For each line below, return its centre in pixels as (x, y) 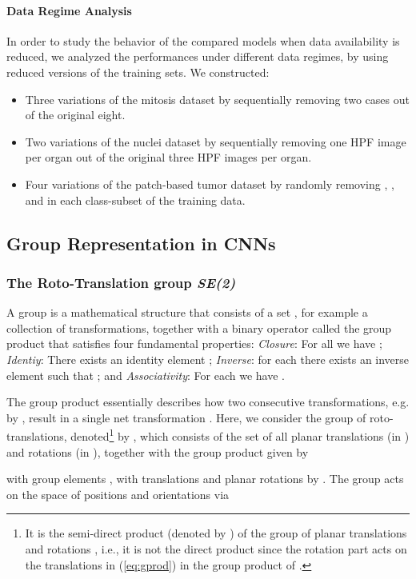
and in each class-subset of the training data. (135, 200)
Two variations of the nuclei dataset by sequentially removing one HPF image (216, 141)
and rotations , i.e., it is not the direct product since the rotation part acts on (216, 548)
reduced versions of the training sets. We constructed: (138, 72)
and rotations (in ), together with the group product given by (158, 451)
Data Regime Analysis (69, 10)
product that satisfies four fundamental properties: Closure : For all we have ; (194, 343)
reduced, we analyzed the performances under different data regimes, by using (198, 56)
